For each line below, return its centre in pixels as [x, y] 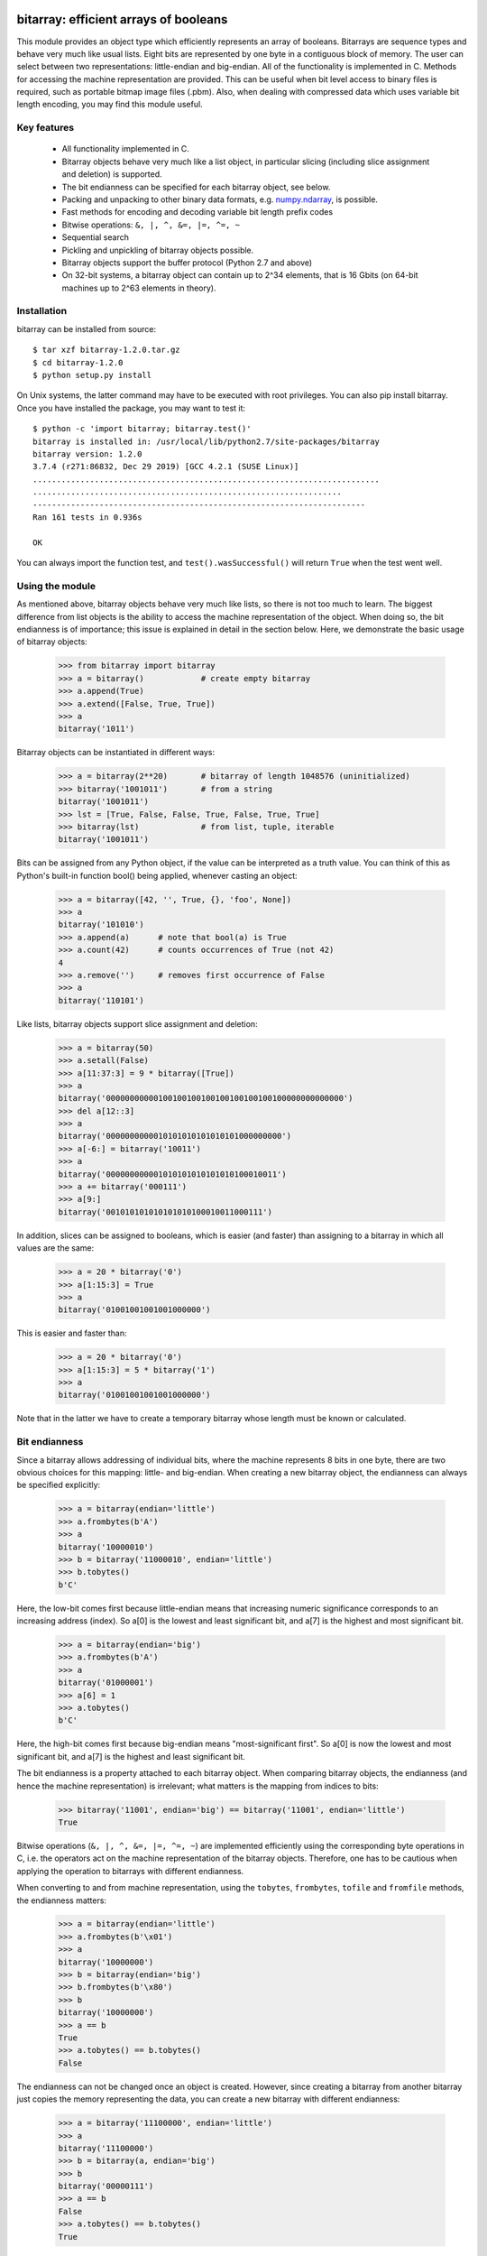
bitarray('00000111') [106, 2187]
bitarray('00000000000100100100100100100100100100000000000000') [206, 1098]
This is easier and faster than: [72, 1333]
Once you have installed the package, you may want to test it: [131, 408]
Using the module [56, 586]
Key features [46, 128]
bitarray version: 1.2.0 [87, 454]
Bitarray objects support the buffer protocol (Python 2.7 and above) [187, 263]
